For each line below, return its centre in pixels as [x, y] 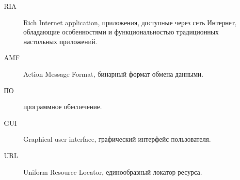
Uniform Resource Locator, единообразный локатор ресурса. [113, 172]
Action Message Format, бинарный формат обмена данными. [113, 74]
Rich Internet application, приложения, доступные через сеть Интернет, [130, 22]
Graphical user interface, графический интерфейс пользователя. [117, 139]
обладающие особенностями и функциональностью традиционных [121, 32]
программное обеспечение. [63, 106]
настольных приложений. [60, 41]
